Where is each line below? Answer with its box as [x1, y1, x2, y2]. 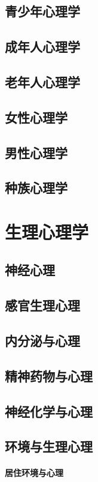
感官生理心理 [5, 296, 80, 315]
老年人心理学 [5, 72, 80, 91]
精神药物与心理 [5, 366, 93, 385]
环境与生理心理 [5, 437, 93, 456]
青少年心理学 [5, 2, 80, 20]
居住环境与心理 [5, 466, 63, 479]
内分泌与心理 [5, 331, 80, 350]
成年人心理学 [5, 37, 80, 56]
